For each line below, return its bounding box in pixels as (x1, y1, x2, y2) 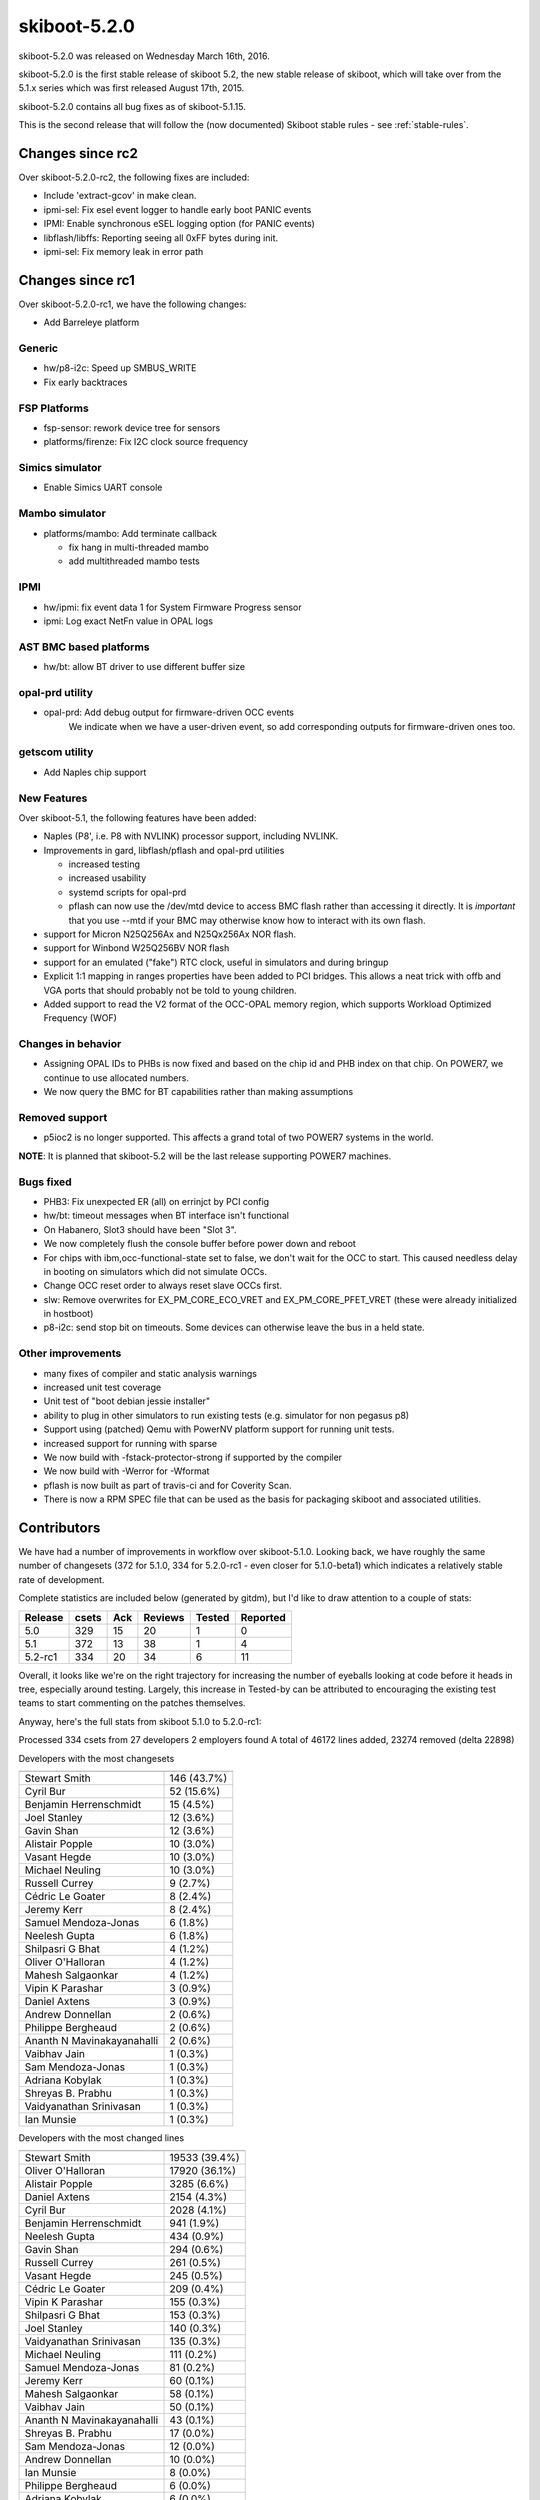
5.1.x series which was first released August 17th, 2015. (18, 82, 245, 94)
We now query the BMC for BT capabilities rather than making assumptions (43, 1086, 354, 1098)
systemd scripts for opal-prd (68, 886, 187, 898)
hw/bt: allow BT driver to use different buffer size (43, 661, 245, 673)
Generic (18, 341, 59, 355)
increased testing (68, 858, 140, 870)
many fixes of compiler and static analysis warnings (43, 1367, 257, 1379)
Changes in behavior (18, 1037, 122, 1051)
